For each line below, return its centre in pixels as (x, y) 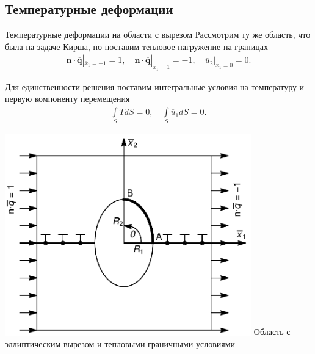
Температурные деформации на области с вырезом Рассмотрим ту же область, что (158, 34)
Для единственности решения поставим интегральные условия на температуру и (155, 86)
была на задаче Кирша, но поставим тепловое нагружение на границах (136, 46)
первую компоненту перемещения (67, 99)
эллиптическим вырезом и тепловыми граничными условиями (120, 344)
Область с (272, 332)
